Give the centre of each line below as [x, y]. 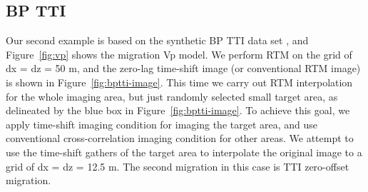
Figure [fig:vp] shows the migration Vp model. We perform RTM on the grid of [179, 54]
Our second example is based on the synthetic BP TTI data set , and [157, 40]
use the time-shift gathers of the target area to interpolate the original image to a [184, 152]
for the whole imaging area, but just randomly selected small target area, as [172, 96]
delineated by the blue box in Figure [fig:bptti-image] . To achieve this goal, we [178, 110]
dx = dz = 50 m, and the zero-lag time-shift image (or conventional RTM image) [183, 68]
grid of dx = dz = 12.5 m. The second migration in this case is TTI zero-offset [178, 166]
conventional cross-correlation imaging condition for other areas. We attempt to [180, 138]
